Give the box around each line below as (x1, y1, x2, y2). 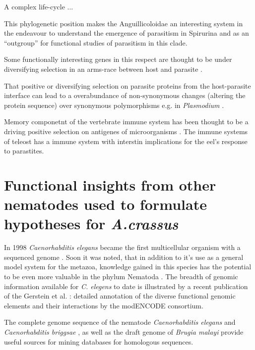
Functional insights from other (4, 174, 216, 195)
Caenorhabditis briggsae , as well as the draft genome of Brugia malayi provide (4, 326, 244, 337)
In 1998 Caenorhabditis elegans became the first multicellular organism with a (4, 242, 241, 252)
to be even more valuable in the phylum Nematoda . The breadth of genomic (4, 271, 238, 281)
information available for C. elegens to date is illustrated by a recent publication (4, 281, 248, 291)
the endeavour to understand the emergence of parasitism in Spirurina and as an (4, 28, 249, 38)
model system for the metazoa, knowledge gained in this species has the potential (4, 261, 252, 272)
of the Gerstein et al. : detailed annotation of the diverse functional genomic (4, 291, 236, 301)
